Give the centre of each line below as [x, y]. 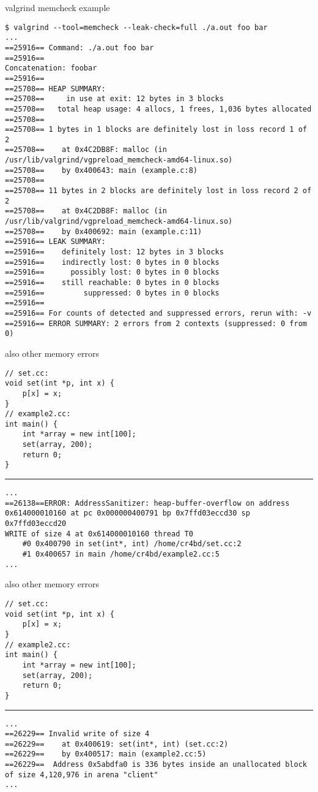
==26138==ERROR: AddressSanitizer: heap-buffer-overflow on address [147, 503]
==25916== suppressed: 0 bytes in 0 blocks [112, 293]
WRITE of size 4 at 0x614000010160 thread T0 [99, 534]
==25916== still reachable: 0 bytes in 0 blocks [112, 283]
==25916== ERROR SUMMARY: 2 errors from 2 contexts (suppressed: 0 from [156, 323]
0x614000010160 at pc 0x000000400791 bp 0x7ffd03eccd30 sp [128, 513]
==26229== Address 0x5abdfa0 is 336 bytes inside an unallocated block [156, 765]
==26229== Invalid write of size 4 [77, 734]
